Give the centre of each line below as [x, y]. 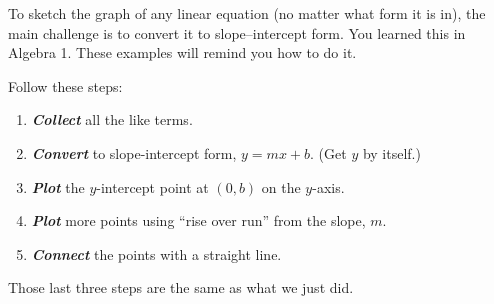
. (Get [328, 152]
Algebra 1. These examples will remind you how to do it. [182, 52]
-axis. [328, 186]
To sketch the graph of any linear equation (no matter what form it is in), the [247, 13]
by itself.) [391, 152]
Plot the [58, 186]
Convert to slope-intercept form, [134, 152]
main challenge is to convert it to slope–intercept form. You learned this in [237, 32]
